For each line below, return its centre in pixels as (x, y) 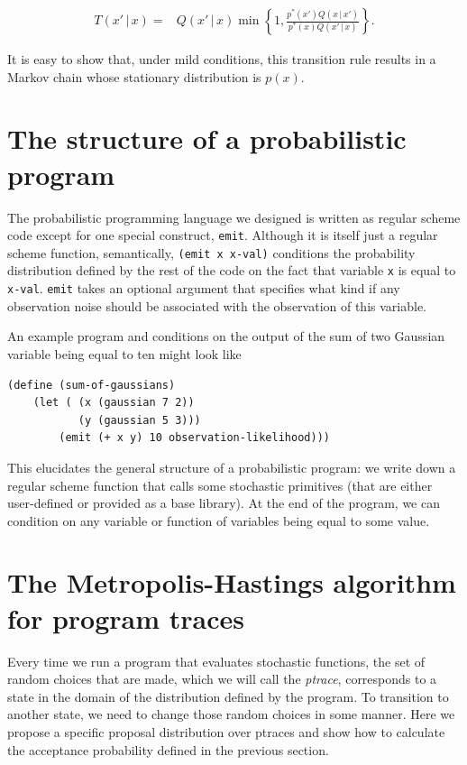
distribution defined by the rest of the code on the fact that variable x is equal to (232, 270)
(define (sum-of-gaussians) (92, 385)
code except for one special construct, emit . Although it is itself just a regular (223, 235)
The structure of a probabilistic (207, 138)
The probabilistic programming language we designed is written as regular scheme (234, 217)
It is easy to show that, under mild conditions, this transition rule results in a (222, 59)
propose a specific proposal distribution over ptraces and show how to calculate (226, 731)
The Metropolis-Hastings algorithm (232, 582)
